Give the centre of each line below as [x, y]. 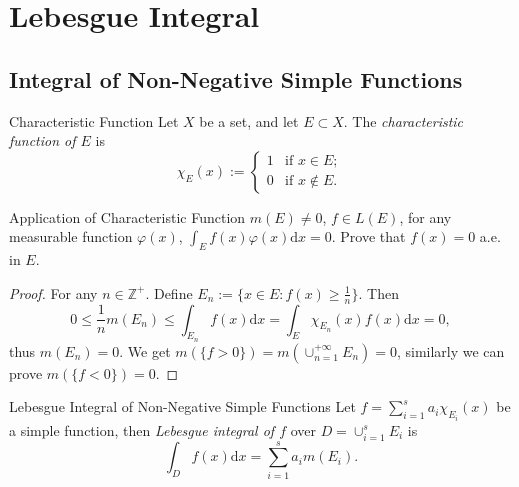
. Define [169, 292]
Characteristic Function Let [94, 120]
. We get [145, 350]
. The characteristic [403, 120]
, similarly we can [450, 350]
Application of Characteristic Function [127, 216]
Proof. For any [53, 292]
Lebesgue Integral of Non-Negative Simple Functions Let [182, 406]
